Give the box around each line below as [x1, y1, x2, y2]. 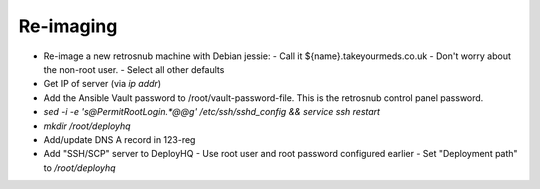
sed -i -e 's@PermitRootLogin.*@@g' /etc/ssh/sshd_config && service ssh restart [43, 106, 380, 118]
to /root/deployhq [43, 161, 116, 174]
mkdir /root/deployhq [43, 120, 131, 132]
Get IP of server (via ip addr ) [43, 78, 162, 90]
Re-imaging [18, 15, 118, 37]
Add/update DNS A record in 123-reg [43, 133, 196, 145]
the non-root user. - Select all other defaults [43, 63, 225, 75]
